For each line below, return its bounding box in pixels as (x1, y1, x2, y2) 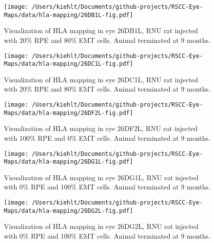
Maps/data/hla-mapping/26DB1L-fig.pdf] (4, 11, 133, 19)
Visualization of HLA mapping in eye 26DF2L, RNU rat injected (4, 123, 198, 133)
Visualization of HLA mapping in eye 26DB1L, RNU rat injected (4, 25, 198, 36)
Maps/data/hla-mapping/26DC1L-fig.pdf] (4, 60, 133, 68)
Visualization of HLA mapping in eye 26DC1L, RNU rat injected (4, 74, 198, 84)
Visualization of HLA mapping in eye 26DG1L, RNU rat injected (4, 172, 199, 182)
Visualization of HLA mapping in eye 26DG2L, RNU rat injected (4, 221, 199, 231)
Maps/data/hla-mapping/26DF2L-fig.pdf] (4, 109, 133, 116)
